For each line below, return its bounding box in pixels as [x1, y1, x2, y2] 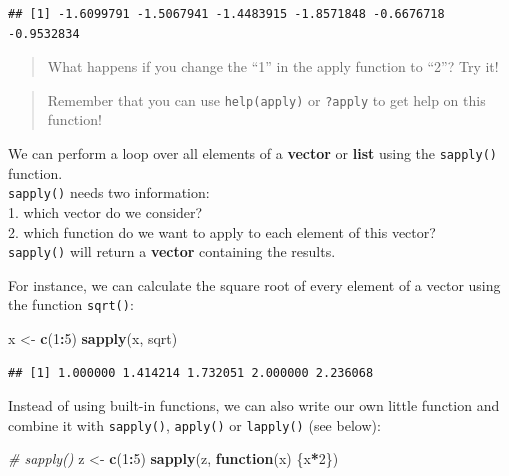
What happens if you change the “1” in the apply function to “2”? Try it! [47, 56, 499, 77]
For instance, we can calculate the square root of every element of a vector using [8, 274, 501, 295]
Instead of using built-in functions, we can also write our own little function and [8, 395, 500, 416]
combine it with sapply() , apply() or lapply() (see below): [8, 414, 381, 435]
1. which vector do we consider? [8, 201, 203, 222]
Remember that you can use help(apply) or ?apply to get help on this [47, 89, 486, 110]
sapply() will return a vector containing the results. [8, 241, 336, 262]
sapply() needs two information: [8, 182, 210, 203]
